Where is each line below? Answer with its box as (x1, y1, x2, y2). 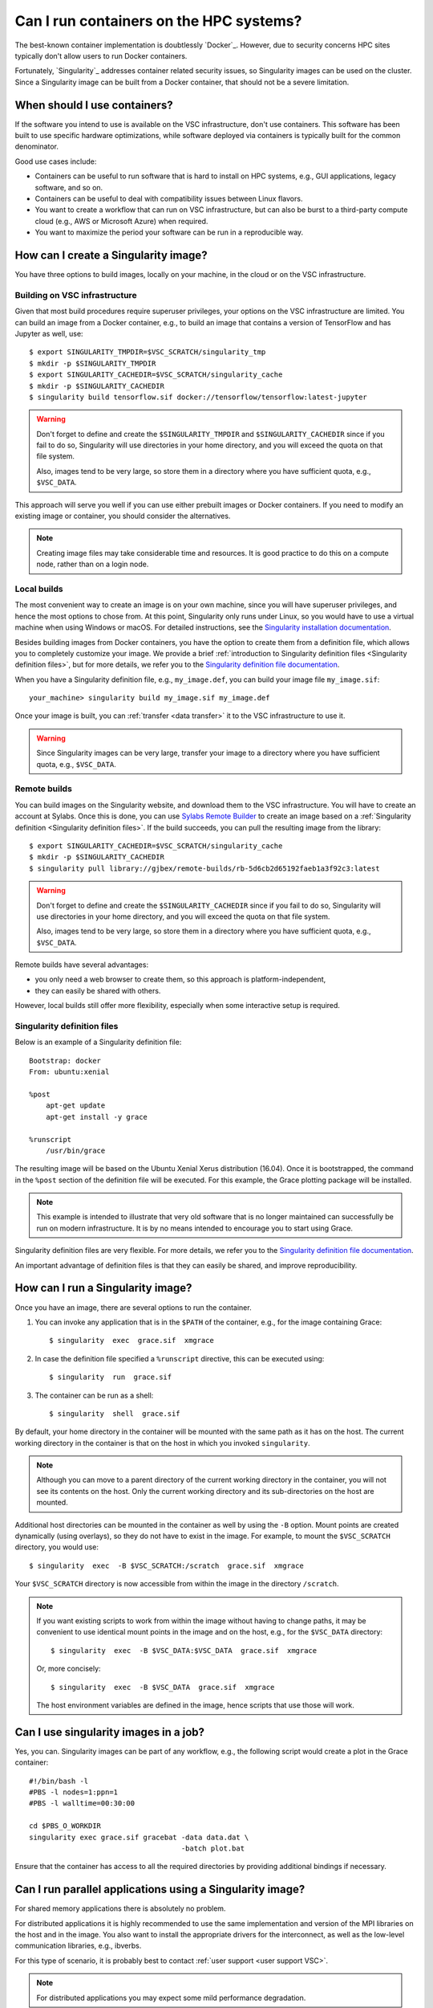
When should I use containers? (14, 98, 173, 112)
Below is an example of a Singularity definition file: (14, 1037, 182, 1047)
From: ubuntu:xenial (29, 1067, 110, 1076)
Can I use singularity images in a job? (14, 1725, 204, 1739)
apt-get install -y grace (45, 1112, 148, 1121)
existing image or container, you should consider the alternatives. (14, 511, 231, 521)
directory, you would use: (14, 1542, 99, 1552)
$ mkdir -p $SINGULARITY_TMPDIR (29, 358, 156, 368)
